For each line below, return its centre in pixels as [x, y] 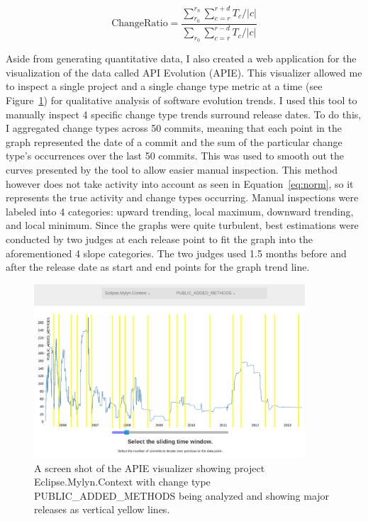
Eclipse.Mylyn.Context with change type [122, 482]
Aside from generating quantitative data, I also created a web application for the [181, 58]
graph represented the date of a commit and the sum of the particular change [174, 141]
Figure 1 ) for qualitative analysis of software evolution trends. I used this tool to [182, 100]
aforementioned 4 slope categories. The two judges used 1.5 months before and [176, 253]
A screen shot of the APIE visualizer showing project [150, 467]
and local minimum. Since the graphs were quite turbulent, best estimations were [182, 225]
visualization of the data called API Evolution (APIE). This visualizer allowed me [184, 72]
